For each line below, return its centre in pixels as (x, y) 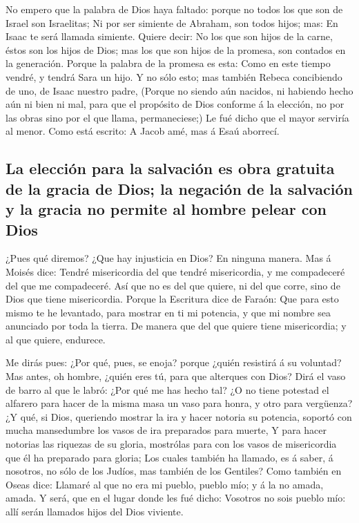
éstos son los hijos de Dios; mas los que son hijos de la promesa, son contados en (176, 49)
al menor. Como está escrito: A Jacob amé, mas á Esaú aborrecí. (143, 131)
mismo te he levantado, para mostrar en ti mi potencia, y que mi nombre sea (168, 312)
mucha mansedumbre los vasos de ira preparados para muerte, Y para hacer (166, 430)
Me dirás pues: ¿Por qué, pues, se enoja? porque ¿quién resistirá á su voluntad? (174, 362)
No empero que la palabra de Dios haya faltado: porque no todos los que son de (174, 9)
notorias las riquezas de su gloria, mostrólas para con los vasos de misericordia (171, 444)
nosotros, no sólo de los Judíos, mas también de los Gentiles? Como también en (174, 471)
